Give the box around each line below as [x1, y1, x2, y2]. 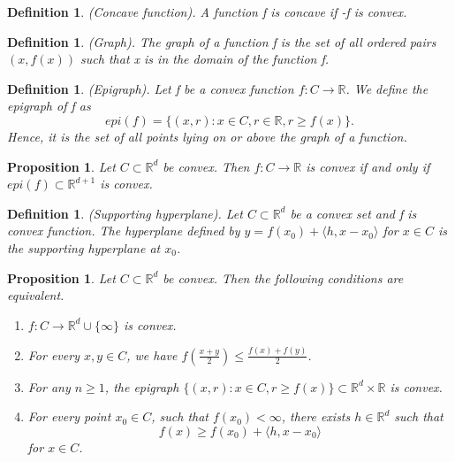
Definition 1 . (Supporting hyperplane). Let [7, 204, 243, 222]
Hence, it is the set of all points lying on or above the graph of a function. [7, 127, 407, 145]
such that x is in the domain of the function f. [80, 50, 330, 68]
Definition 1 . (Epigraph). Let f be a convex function [7, 79, 294, 97]
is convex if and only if [306, 157, 430, 175]
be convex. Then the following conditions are [163, 268, 404, 287]
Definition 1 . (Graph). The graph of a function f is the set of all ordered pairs [7, 32, 436, 50]
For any [27, 377, 71, 396]
